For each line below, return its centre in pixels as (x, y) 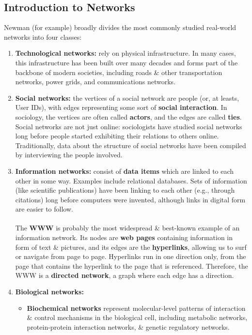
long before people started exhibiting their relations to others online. (117, 136)
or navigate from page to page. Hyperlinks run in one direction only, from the (131, 256)
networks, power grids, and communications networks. (95, 82)
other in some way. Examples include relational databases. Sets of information (131, 180)
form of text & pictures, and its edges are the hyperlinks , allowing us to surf (131, 247)
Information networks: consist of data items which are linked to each (125, 171)
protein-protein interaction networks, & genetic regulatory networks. (128, 327)
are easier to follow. (44, 209)
